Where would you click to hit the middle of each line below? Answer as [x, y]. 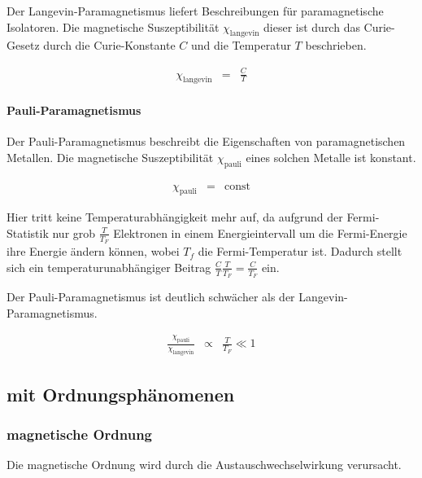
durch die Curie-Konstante [109, 45]
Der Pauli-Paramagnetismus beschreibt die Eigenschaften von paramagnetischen [206, 141]
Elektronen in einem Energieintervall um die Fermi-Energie [260, 232]
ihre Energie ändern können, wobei [93, 251]
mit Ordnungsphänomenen [121, 394]
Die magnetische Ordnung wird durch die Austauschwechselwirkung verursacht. [204, 465]
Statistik [28, 232]
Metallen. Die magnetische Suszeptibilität [110, 157]
